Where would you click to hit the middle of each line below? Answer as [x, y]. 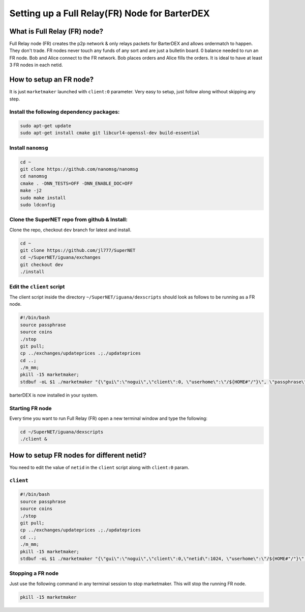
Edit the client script [37, 286]
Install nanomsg [29, 148]
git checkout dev [42, 264]
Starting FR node [30, 408]
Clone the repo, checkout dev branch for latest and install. [70, 230]
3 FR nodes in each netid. [36, 65]
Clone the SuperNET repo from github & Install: [69, 220]
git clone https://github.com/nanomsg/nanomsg [79, 169]
